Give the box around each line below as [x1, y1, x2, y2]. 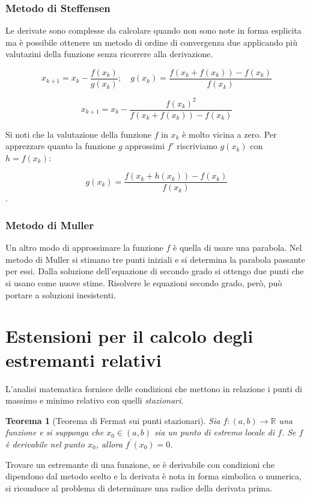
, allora [96, 437, 123, 450]
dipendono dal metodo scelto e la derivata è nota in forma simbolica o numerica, [5, 470, 302, 482]
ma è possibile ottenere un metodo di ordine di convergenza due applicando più [5, 35, 298, 48]
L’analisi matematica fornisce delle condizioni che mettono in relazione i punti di [5, 382, 302, 395]
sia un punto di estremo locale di [154, 426, 275, 438]
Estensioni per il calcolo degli [5, 324, 254, 348]
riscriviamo [177, 140, 217, 152]
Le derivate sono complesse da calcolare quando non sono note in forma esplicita [5, 24, 302, 37]
